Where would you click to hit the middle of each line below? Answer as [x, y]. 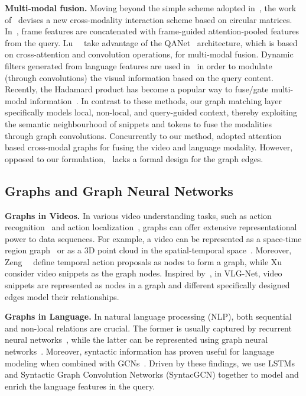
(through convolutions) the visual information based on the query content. [139, 77]
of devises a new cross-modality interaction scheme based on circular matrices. [149, 19]
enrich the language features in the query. [80, 386]
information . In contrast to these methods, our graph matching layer [156, 100]
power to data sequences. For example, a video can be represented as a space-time [153, 238]
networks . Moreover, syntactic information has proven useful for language [139, 351]
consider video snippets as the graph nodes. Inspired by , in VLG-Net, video [144, 273]
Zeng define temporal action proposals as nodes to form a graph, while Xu [144, 261]
